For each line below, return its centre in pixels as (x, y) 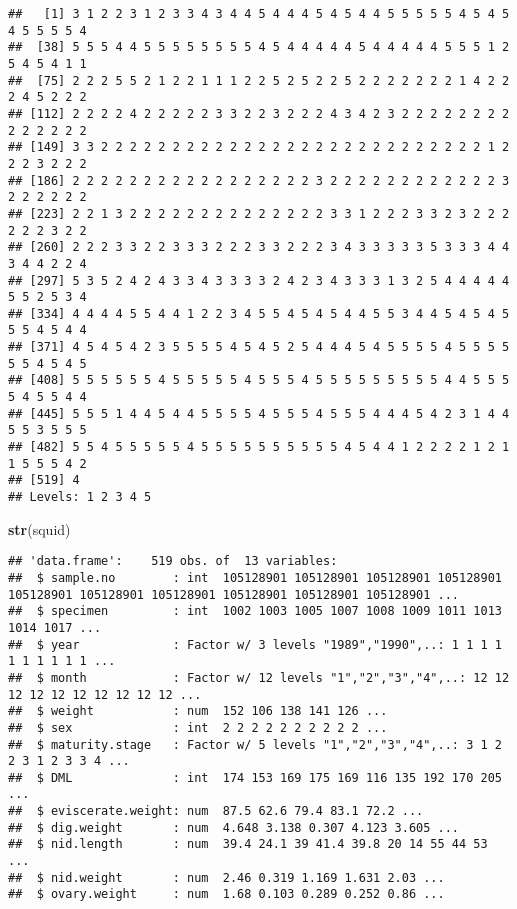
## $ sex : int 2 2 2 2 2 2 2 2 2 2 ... (198, 727)
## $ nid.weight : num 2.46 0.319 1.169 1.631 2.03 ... (226, 877)
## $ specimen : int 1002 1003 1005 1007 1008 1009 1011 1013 (255, 611)
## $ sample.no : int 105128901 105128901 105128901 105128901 (255, 577)
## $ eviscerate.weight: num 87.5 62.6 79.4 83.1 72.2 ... (216, 811)
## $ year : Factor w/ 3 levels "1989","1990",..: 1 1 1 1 (255, 644)
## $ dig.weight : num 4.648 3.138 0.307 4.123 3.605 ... (234, 827)
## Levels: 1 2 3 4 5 (80, 497)
